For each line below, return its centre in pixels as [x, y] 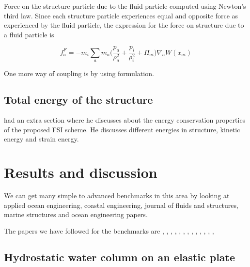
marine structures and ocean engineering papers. [76, 214]
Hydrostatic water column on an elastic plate [120, 257]
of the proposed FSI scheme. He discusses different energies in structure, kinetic [122, 129]
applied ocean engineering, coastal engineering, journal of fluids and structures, [121, 205]
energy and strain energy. [41, 139]
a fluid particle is [29, 34]
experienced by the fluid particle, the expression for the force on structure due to [124, 25]
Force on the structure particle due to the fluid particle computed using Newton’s [125, 6]
